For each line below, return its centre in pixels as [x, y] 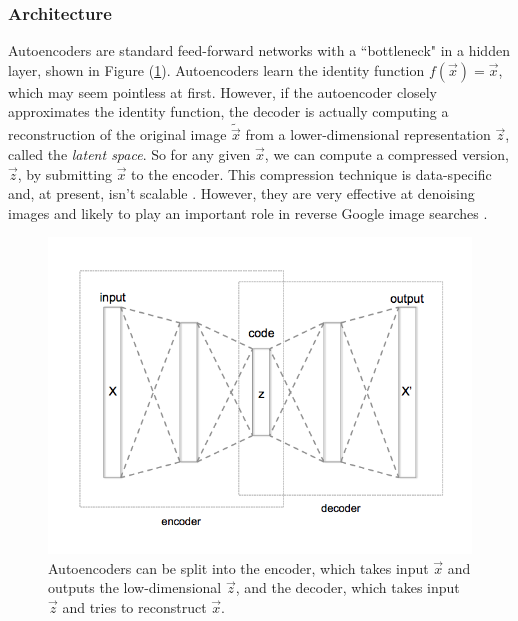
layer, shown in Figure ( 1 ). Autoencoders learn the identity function [216, 69]
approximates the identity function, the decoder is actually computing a [228, 111]
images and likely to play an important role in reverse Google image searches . [248, 212]
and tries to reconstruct [134, 607]
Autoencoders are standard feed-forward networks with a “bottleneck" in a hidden [259, 50]
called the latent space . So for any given [129, 154]
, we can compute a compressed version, [386, 154]
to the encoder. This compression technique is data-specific [311, 173]
